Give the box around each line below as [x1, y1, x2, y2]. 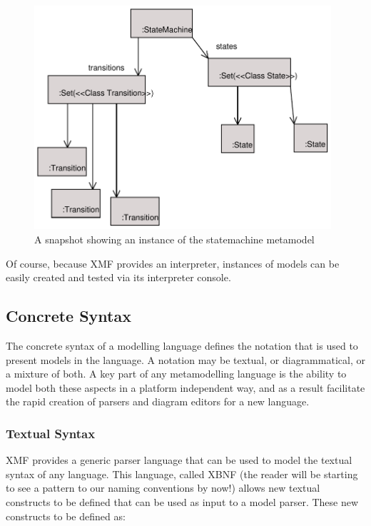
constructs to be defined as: [6, 508, 126, 523]
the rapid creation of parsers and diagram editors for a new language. [6, 394, 310, 409]
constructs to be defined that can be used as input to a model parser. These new [6, 494, 359, 509]
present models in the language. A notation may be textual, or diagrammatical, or [6, 352, 365, 367]
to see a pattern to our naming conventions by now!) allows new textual [6, 480, 320, 495]
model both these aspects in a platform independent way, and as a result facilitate [6, 380, 365, 395]
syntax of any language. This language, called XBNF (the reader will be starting [6, 466, 358, 481]
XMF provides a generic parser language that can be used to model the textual [6, 452, 352, 467]
